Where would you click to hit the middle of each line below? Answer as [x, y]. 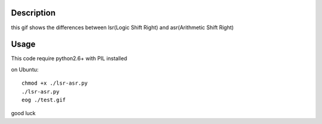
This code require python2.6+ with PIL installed [69, 58]
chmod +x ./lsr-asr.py [55, 83]
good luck [23, 113]
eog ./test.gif [44, 100]
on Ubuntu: [25, 69]
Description [33, 13]
